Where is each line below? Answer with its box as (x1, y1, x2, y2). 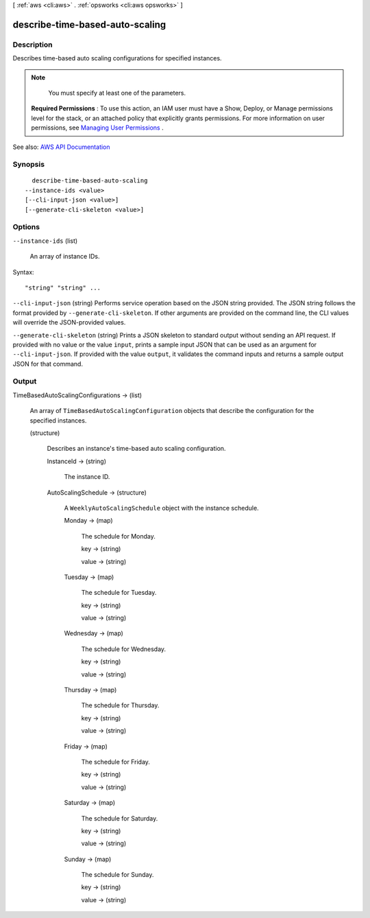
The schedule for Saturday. (81, 814, 158, 823)
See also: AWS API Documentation (12, 143, 110, 151)
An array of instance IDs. (29, 252, 100, 261)
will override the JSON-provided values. (12, 318, 126, 327)
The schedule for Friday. (81, 757, 151, 766)
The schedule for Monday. (81, 532, 156, 540)
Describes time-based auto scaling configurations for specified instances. (12, 54, 222, 62)
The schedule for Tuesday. (81, 589, 157, 597)
